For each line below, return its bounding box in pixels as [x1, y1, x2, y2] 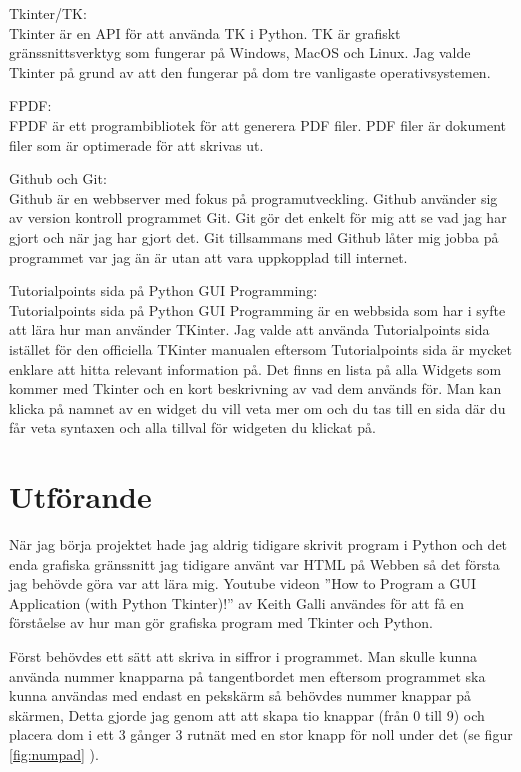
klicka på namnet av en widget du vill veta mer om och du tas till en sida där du [9, 397, 506, 418]
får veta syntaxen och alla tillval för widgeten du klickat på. [9, 417, 376, 438]
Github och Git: [9, 168, 107, 189]
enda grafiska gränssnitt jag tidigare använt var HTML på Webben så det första [9, 553, 500, 574]
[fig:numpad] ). [9, 743, 99, 764]
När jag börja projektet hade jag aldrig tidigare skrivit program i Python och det [9, 534, 508, 554]
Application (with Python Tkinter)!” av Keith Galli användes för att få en [9, 592, 465, 613]
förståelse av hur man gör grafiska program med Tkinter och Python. [9, 612, 433, 633]
